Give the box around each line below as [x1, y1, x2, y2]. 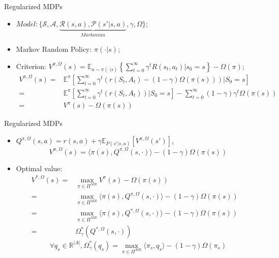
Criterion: [16, 60, 47, 71]
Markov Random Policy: [16, 44, 92, 54]
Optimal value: [16, 163, 63, 173]
